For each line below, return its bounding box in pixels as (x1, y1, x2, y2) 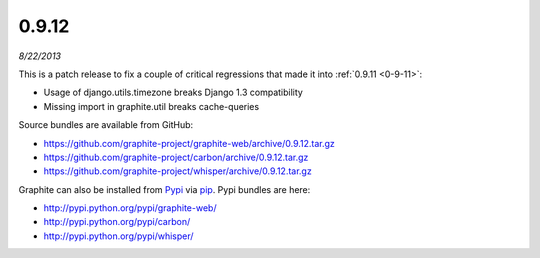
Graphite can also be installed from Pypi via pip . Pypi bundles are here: (18, 183, 311, 195)
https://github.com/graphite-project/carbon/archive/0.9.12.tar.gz (43, 151, 309, 163)
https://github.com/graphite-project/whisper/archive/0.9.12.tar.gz (43, 165, 312, 177)
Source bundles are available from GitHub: (18, 119, 194, 131)
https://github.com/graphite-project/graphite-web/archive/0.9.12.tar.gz (43, 137, 335, 149)
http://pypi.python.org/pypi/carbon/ (43, 216, 191, 228)
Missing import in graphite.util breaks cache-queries (43, 100, 260, 112)
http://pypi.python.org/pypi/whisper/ (43, 230, 194, 242)
